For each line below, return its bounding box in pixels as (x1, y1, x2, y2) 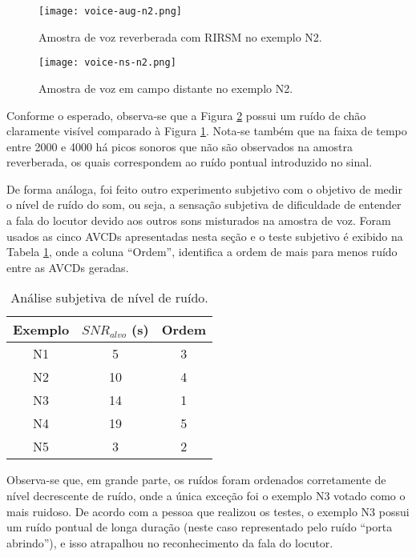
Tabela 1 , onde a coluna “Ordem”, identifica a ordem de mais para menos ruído (6, 243, 398, 260)
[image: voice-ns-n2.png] (38, 57, 176, 69)
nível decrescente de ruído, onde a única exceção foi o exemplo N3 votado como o (6, 487, 406, 504)
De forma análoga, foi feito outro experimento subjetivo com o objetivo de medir (6, 180, 402, 197)
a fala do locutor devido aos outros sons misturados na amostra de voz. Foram (6, 212, 391, 229)
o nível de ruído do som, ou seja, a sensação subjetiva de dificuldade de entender (6, 196, 402, 213)
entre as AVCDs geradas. (6, 258, 129, 275)
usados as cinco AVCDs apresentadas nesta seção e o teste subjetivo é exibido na (6, 227, 403, 244)
